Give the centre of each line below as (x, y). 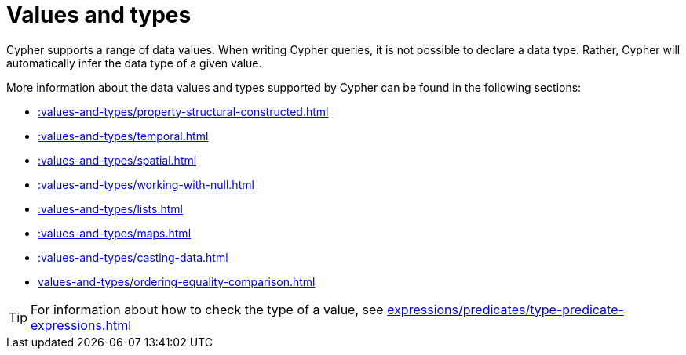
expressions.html (81, 325)
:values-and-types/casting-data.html (133, 257)
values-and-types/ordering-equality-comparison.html (177, 281)
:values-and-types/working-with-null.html (146, 184)
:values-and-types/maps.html (115, 233)
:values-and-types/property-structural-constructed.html (183, 111)
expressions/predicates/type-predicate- (505, 309)
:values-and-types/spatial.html (117, 160)
